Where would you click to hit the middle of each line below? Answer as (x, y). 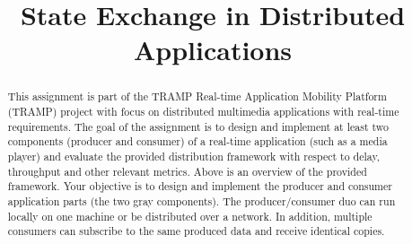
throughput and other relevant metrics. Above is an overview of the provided (187, 171)
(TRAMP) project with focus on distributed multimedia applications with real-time (203, 112)
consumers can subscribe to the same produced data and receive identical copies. (196, 231)
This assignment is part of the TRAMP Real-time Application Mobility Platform (197, 96)
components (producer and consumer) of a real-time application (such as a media (197, 141)
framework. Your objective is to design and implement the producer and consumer (200, 186)
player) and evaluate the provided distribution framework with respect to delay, (194, 156)
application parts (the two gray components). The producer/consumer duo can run (202, 200)
